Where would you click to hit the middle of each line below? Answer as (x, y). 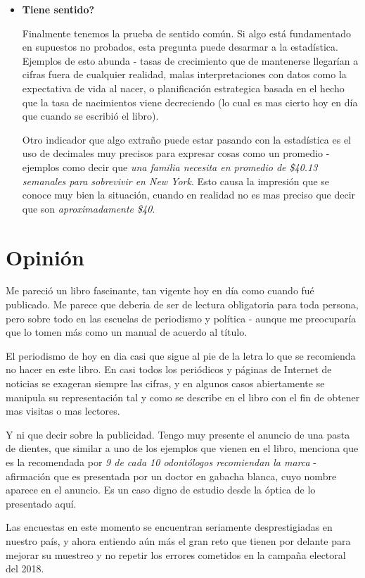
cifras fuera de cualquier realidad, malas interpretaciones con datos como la (184, 74)
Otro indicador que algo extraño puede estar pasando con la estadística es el (186, 139)
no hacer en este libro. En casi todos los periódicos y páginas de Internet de (169, 369)
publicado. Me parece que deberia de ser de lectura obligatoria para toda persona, (182, 304)
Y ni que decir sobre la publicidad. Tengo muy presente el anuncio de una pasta (178, 434)
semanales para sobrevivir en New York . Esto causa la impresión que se (176, 181)
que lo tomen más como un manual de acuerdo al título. (127, 332)
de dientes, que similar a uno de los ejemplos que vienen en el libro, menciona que (182, 448)
